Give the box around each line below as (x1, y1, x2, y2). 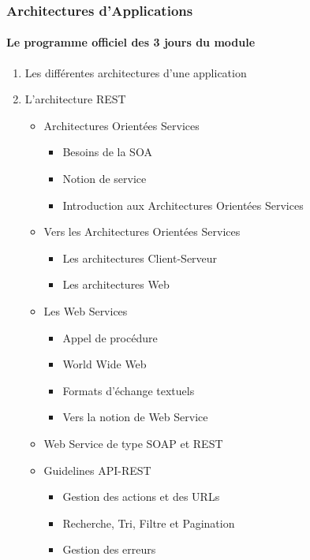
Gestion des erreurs (62, 541, 156, 558)
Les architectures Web (62, 276, 170, 293)
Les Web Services (43, 302, 128, 319)
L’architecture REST (24, 91, 126, 107)
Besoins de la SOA (62, 144, 152, 160)
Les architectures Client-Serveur (62, 249, 218, 266)
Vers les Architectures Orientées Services (43, 223, 241, 240)
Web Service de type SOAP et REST (43, 435, 223, 451)
